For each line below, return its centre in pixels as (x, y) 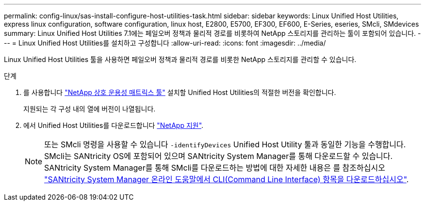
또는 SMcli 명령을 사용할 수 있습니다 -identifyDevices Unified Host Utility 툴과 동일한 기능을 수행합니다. (225, 144)
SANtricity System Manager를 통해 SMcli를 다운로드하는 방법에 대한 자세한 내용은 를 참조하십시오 (215, 168)
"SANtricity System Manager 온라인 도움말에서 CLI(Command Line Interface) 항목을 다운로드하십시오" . (227, 179)
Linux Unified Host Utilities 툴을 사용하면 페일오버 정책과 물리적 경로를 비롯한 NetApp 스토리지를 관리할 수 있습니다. (180, 59)
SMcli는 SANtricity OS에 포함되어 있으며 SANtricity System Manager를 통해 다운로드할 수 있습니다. (219, 156)
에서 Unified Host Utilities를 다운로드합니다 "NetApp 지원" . (114, 125)
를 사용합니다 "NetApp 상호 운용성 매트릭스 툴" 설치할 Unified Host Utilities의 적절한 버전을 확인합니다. (180, 92)
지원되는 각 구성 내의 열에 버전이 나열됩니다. (90, 109)
